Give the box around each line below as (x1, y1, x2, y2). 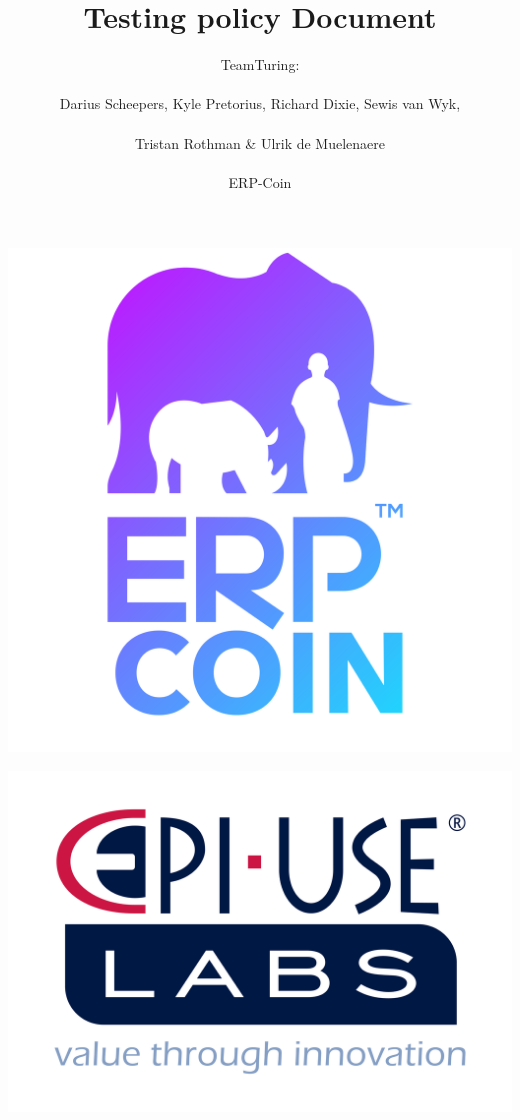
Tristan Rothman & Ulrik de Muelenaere (134, 132, 386, 153)
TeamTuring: (220, 54, 300, 75)
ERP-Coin (228, 171, 292, 192)
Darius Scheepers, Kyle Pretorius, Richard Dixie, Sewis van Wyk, (59, 93, 461, 114)
